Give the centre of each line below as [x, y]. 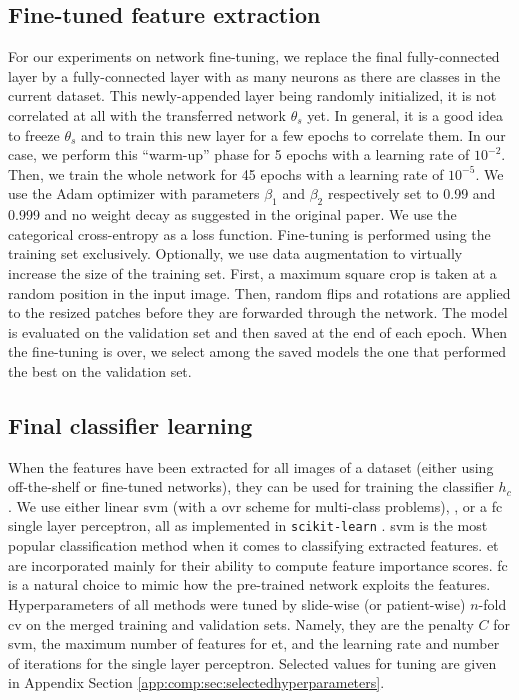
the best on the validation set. [100, 370]
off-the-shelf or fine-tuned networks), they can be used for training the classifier [251, 486]
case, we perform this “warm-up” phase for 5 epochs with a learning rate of [239, 154]
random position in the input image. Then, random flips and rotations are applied [259, 292]
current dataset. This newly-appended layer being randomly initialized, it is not [252, 95]
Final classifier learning [130, 424]
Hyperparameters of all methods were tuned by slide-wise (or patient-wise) [237, 603]
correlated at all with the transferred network [147, 114]
